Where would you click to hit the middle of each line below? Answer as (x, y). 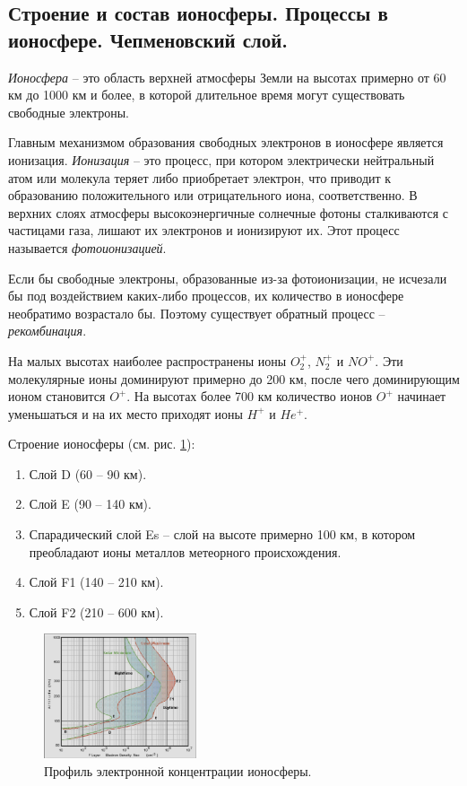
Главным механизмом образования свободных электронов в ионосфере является (226, 142)
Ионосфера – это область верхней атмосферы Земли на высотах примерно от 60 (227, 77)
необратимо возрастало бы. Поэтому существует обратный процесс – (197, 313)
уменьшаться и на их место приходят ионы (125, 413)
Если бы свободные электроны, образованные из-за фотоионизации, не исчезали (228, 278)
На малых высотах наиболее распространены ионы (147, 360)
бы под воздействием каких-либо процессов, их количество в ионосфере (206, 296)
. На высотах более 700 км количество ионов (250, 396)
